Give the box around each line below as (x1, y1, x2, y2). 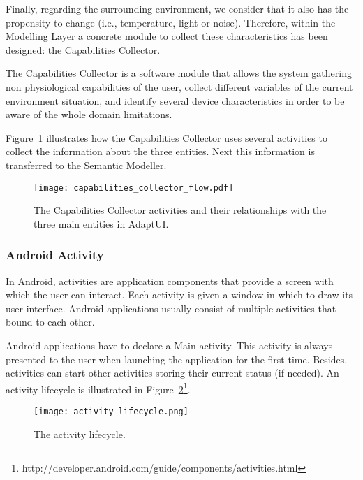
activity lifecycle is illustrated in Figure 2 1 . (6, 379, 191, 396)
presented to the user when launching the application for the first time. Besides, (6, 351, 348, 366)
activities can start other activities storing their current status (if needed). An (6, 365, 339, 380)
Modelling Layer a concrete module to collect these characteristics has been (6, 29, 328, 43)
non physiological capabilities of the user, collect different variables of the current (6, 79, 353, 94)
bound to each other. (6, 314, 95, 329)
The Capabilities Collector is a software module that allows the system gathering (6, 66, 352, 80)
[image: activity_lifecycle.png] (34, 407, 188, 416)
